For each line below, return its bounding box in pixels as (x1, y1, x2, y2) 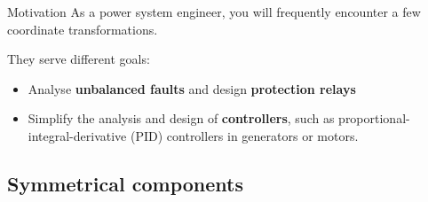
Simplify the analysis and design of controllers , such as (28, 109, 335, 128)
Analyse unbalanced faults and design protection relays (28, 79, 356, 97)
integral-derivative (28, 126, 127, 144)
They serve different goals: (7, 50, 150, 68)
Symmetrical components (7, 169, 243, 197)
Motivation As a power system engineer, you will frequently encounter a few (7, 3, 421, 20)
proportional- (338, 109, 410, 128)
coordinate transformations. (7, 19, 158, 38)
